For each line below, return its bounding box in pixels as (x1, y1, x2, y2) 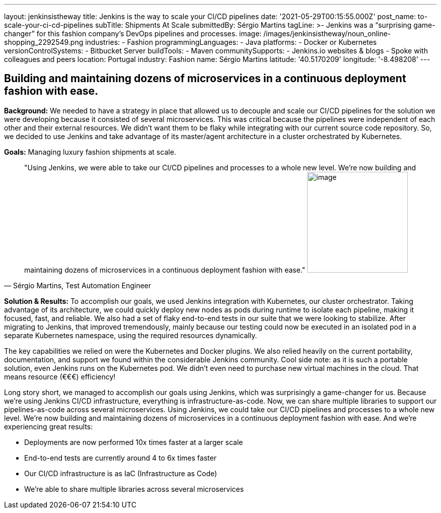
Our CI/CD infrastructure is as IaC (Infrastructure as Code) (24, 469, 217, 478)
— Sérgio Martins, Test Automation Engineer (4, 281, 152, 290)
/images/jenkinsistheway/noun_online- (263, 29, 391, 38)
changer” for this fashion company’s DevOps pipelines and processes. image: (4, 29, 262, 38)
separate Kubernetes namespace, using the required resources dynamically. (4, 331, 257, 340)
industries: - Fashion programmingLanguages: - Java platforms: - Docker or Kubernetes (85, 38, 377, 46)
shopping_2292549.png (4, 38, 84, 46)
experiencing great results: (4, 422, 93, 431)
